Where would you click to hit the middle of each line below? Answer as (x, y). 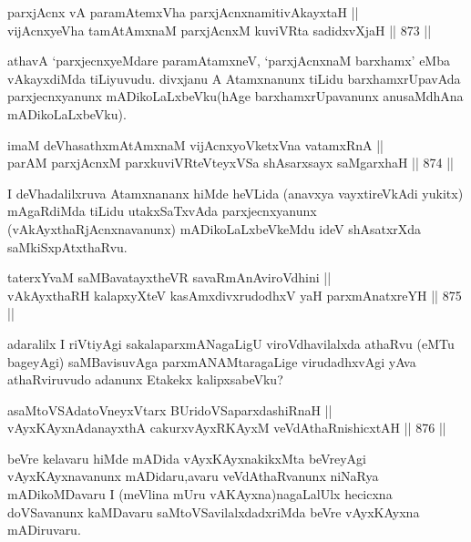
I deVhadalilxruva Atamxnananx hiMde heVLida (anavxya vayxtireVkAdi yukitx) (235, 193)
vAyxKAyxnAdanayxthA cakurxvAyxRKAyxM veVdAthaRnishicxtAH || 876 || (227, 428)
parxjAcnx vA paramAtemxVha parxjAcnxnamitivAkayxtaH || (183, 12)
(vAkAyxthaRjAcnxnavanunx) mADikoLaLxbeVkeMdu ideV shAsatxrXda (215, 228)
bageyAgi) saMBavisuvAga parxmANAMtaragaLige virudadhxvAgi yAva (212, 361)
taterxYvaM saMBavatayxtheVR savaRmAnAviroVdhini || (169, 277)
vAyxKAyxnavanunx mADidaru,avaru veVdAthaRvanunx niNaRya (193, 476)
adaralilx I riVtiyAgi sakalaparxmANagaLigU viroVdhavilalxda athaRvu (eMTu (231, 343)
